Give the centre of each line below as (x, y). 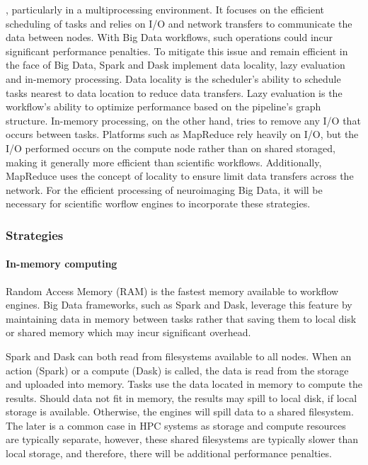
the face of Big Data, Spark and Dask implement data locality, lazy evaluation (176, 65)
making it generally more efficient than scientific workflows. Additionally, (164, 162)
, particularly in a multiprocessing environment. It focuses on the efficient (165, 9)
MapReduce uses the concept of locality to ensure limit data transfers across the (180, 176)
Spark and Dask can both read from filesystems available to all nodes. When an (179, 356)
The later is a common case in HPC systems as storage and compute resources (176, 425)
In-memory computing (62, 264)
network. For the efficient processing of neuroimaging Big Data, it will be (164, 189)
